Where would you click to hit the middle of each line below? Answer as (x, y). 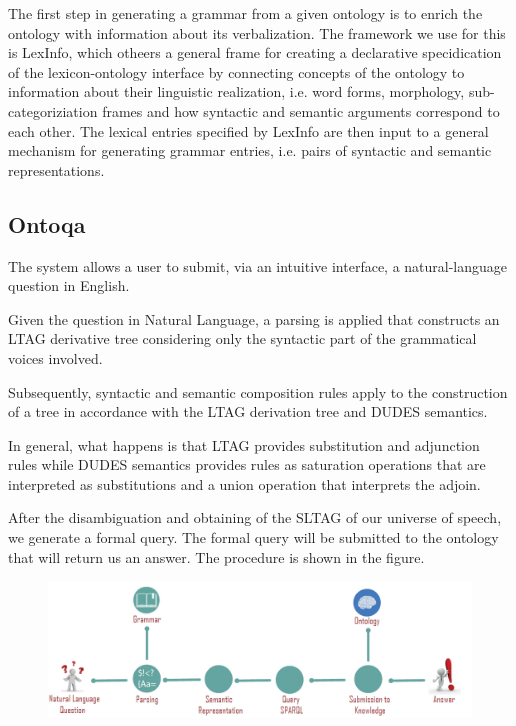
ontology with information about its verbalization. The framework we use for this (257, 32)
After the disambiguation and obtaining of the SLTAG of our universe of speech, (255, 517)
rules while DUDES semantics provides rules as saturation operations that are (247, 464)
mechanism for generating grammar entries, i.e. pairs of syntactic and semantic (250, 150)
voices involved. (55, 357)
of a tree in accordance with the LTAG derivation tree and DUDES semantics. (248, 411)
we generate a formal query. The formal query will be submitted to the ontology (253, 537)
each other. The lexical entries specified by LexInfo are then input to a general (248, 130)
